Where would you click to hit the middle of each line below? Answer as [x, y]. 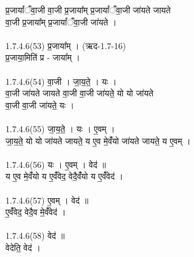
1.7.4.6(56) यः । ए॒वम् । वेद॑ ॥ [56, 164]
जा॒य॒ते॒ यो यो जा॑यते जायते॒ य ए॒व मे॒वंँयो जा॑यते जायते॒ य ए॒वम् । [98, 140]
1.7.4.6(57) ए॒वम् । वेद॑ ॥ [47, 200]
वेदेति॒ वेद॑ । [23, 247]
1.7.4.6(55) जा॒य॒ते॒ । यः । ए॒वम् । [60, 128]
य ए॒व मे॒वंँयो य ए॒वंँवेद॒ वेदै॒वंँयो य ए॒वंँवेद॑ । [64, 176]
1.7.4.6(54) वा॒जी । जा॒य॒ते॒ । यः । [61, 81]
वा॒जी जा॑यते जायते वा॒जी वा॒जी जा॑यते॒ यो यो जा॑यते [80, 93]
